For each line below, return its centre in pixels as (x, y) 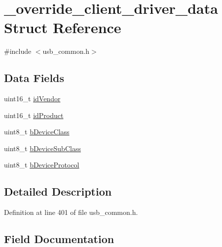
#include (18, 51)
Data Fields (34, 78)
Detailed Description (58, 191)
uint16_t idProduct (34, 115)
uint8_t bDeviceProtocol (42, 165)
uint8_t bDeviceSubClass (42, 148)
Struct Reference (63, 27)
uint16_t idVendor (32, 99)
